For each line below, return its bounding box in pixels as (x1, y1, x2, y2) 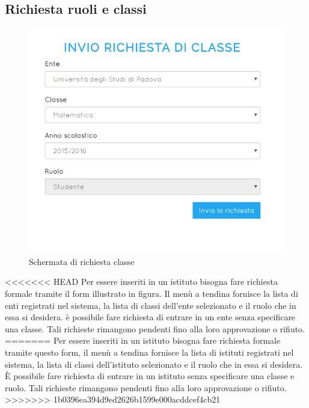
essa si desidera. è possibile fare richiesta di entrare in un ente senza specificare (5, 311, 296, 323)
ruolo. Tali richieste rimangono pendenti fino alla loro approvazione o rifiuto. (5, 381, 287, 394)
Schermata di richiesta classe (29, 255, 135, 267)
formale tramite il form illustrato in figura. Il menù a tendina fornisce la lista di (5, 287, 298, 299)
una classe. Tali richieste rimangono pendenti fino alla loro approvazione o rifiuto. (5, 322, 305, 335)
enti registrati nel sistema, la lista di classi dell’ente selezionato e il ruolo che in (5, 299, 296, 311)
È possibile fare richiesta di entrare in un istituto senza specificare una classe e (5, 370, 295, 382)
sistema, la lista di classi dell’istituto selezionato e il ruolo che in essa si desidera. (5, 358, 303, 370)
